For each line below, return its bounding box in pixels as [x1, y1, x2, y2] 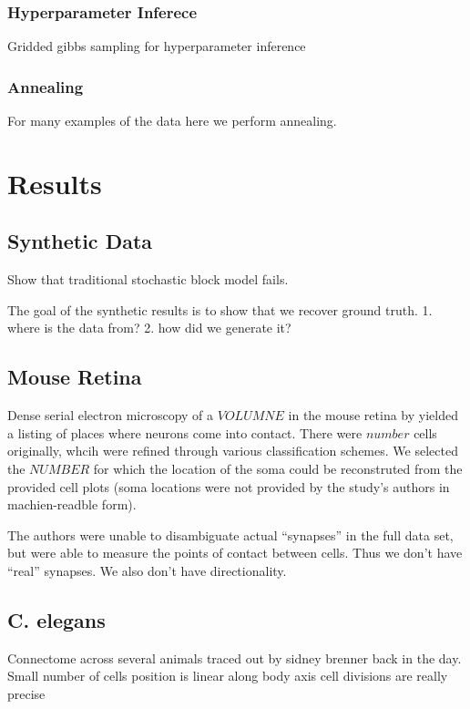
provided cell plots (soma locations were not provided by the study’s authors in [7, 477, 450, 496]
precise [7, 683, 46, 703]
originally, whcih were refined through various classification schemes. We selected [7, 441, 458, 460]
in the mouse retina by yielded [288, 406, 458, 425]
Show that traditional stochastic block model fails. [7, 270, 289, 289]
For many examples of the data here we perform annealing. [7, 111, 337, 130]
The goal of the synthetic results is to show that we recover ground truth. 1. [7, 300, 433, 319]
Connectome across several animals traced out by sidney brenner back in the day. [7, 648, 462, 667]
